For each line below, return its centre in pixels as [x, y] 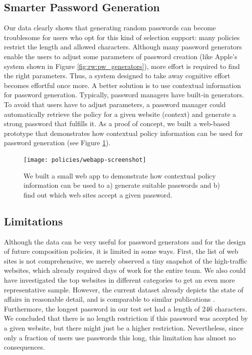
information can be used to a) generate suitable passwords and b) [122, 185]
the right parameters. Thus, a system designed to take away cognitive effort [117, 76]
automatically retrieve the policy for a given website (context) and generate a [120, 114]
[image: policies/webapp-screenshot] [85, 160]
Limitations [34, 221]
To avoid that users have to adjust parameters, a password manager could [115, 104]
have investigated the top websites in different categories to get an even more [120, 279]
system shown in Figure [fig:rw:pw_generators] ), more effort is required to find [122, 66]
